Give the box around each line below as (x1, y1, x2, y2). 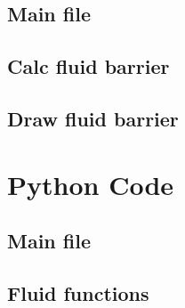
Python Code (7, 166, 174, 202)
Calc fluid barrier (7, 53, 170, 80)
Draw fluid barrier (7, 104, 179, 132)
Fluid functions (7, 279, 149, 306)
